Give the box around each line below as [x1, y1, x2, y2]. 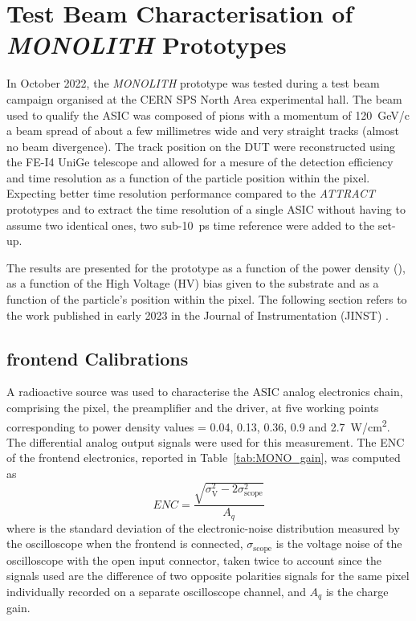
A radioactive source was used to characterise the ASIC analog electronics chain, [6, 383, 403, 400]
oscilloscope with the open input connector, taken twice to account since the [6, 551, 381, 568]
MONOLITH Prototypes [6, 28, 287, 62]
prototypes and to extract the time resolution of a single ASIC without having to [6, 201, 406, 218]
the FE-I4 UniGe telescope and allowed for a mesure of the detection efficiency [6, 153, 394, 170]
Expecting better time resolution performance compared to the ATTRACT [6, 185, 376, 202]
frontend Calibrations [6, 345, 189, 370]
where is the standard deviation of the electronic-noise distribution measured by [6, 519, 400, 536]
